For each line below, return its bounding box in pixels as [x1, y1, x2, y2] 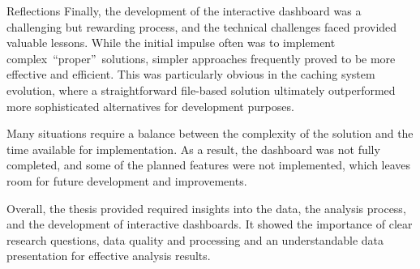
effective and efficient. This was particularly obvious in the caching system [6, 66, 375, 83]
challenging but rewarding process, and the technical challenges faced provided [6, 18, 397, 35]
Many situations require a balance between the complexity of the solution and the [6, 125, 414, 142]
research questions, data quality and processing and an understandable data [6, 231, 384, 248]
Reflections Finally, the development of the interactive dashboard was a [6, 2, 362, 19]
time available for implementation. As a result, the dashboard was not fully [6, 140, 380, 157]
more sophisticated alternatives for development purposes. [6, 97, 294, 114]
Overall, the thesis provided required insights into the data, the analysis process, [6, 199, 406, 216]
